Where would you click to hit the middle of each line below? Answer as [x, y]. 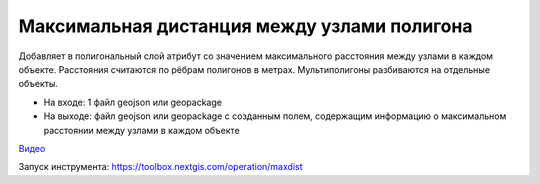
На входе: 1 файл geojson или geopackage [132, 102]
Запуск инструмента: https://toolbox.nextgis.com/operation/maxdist [160, 167]
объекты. [38, 84]
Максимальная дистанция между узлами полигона [245, 26]
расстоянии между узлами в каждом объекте [141, 130]
